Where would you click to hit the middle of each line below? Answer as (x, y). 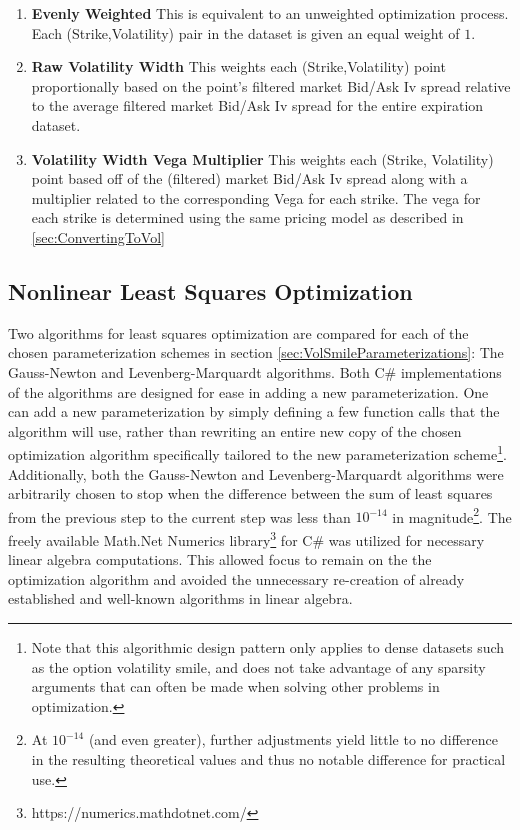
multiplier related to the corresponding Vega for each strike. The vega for (256, 197)
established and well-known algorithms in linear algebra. (180, 598)
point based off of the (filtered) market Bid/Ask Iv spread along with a (249, 178)
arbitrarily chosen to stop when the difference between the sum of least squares (250, 493)
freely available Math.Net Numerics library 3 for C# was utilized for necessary (246, 538)
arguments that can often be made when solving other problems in (235, 686)
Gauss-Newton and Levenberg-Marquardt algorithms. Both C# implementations (255, 371)
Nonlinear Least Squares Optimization (210, 290)
